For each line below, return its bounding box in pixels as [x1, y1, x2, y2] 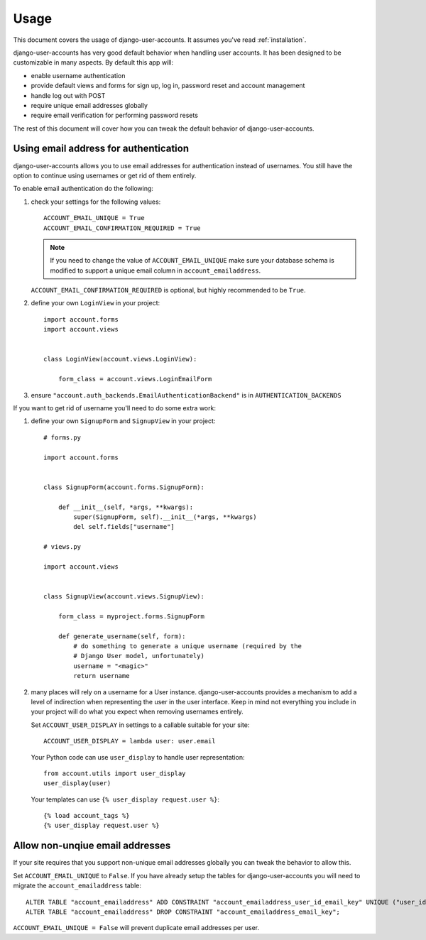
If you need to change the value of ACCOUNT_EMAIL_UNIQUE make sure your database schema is [50, 256, 335, 265]
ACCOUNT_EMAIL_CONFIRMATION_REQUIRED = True [43, 224, 202, 232]
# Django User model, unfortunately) [73, 652, 205, 660]
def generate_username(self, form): [58, 632, 186, 640]
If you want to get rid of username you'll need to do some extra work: [13, 404, 217, 412]
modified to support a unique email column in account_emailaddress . [50, 266, 261, 275]
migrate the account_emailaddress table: [13, 881, 142, 890]
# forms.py [43, 433, 82, 442]
